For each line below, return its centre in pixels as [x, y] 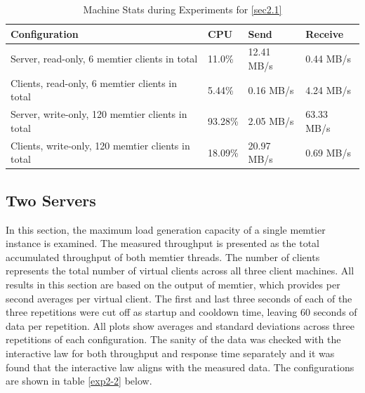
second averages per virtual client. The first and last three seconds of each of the [179, 298]
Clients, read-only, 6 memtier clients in [94, 82]
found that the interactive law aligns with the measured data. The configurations [180, 367]
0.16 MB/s [271, 89]
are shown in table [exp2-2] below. [79, 381]
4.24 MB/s [328, 89]
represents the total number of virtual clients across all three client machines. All [180, 271]
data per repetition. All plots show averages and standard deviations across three [180, 325]
